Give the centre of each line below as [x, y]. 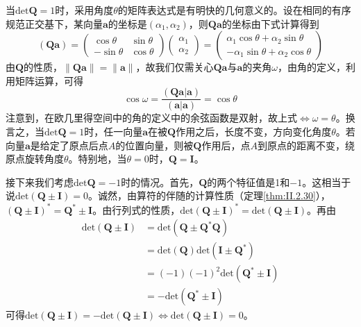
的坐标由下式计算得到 [270, 23]
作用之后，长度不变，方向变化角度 [254, 132]
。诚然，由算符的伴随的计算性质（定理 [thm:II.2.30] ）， [209, 195]
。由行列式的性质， [136, 209]
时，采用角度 [84, 10]
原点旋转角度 [35, 159]
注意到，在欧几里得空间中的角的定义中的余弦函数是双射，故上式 [151, 118]
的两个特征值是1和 [249, 182]
